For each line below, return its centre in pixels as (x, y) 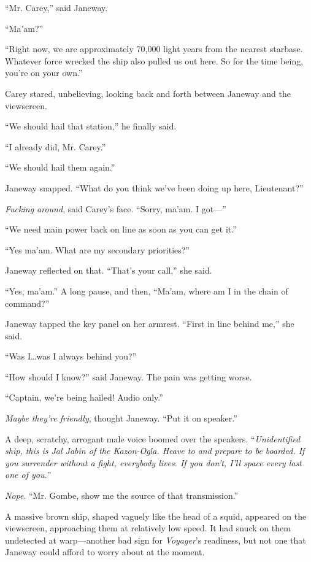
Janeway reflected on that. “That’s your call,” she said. (109, 270)
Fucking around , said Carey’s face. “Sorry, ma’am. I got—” (116, 208)
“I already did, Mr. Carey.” (56, 146)
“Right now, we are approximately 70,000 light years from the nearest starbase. (154, 49)
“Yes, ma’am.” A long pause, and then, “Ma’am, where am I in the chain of (147, 291)
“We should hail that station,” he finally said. (91, 126)
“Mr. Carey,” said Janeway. (56, 7)
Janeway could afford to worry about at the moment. (105, 552)
